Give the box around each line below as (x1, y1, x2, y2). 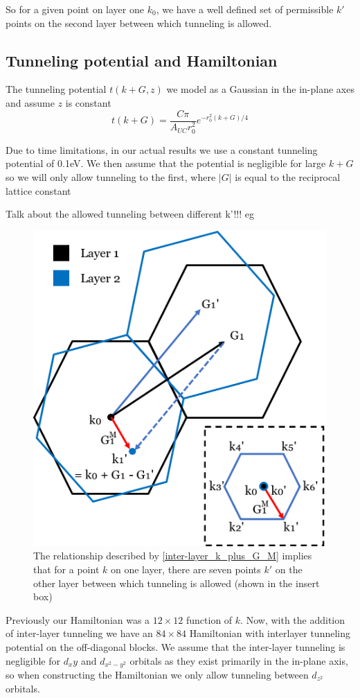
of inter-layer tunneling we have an (6, 626, 153, 640)
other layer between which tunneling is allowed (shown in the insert (33, 575, 320, 590)
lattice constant (6, 183, 71, 198)
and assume (6, 95, 55, 110)
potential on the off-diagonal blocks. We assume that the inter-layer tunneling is (6, 639, 345, 654)
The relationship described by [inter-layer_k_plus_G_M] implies (33, 548, 312, 563)
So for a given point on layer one (6, 2, 144, 16)
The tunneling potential (6, 82, 107, 96)
